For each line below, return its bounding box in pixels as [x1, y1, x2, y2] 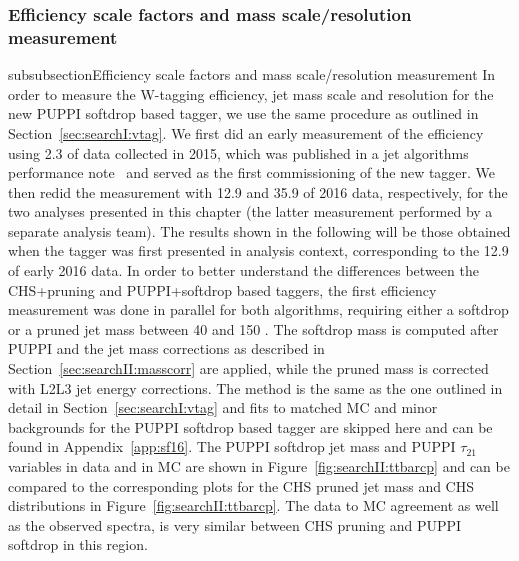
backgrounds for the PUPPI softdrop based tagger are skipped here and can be [8, 416, 493, 437]
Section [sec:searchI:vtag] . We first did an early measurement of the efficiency [8, 122, 484, 143]
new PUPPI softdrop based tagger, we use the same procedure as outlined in [8, 103, 479, 124]
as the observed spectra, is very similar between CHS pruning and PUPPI [8, 514, 462, 535]
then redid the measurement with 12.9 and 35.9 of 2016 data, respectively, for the [8, 181, 508, 202]
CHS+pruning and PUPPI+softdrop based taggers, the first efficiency [8, 279, 437, 300]
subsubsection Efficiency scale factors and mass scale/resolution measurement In [8, 64, 496, 85]
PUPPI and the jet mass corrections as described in [8, 338, 325, 359]
